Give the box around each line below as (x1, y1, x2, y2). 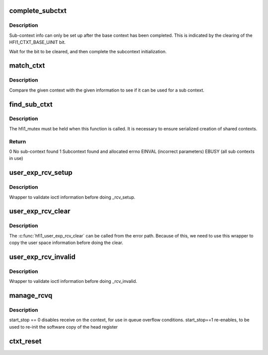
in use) (9, 155, 23, 161)
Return (9, 138, 26, 145)
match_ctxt (9, 61, 45, 70)
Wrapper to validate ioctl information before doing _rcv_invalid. (9, 278, 137, 284)
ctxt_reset (9, 337, 42, 346)
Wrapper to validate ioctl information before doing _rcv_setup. (9, 194, 135, 200)
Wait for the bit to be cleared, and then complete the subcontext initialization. (9, 48, 167, 54)
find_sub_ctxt (9, 100, 53, 109)
